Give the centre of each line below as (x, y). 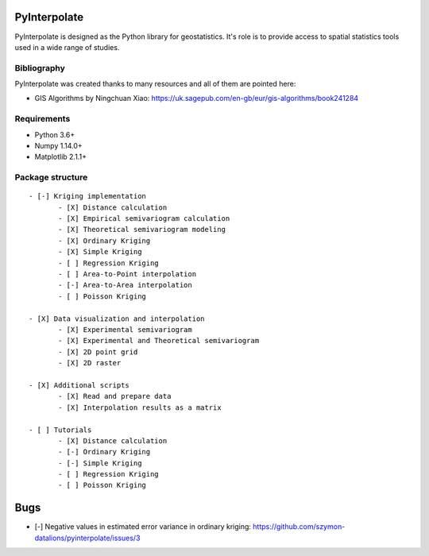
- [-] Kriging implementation (88, 196)
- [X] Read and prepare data (115, 396)
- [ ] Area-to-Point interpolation (128, 274)
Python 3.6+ (55, 134)
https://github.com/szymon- (299, 527)
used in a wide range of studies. (67, 47)
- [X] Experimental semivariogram (125, 330)
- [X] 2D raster (90, 363)
